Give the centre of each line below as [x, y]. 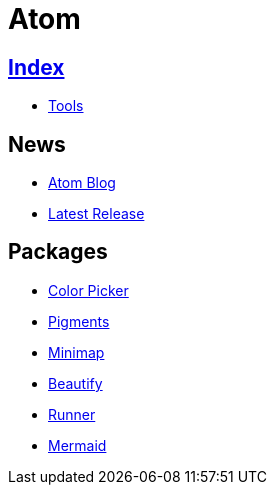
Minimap [76, 352]
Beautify [75, 383]
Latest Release [96, 214]
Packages [58, 252]
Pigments [79, 321]
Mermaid [77, 445]
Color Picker [88, 290]
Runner [72, 414]
